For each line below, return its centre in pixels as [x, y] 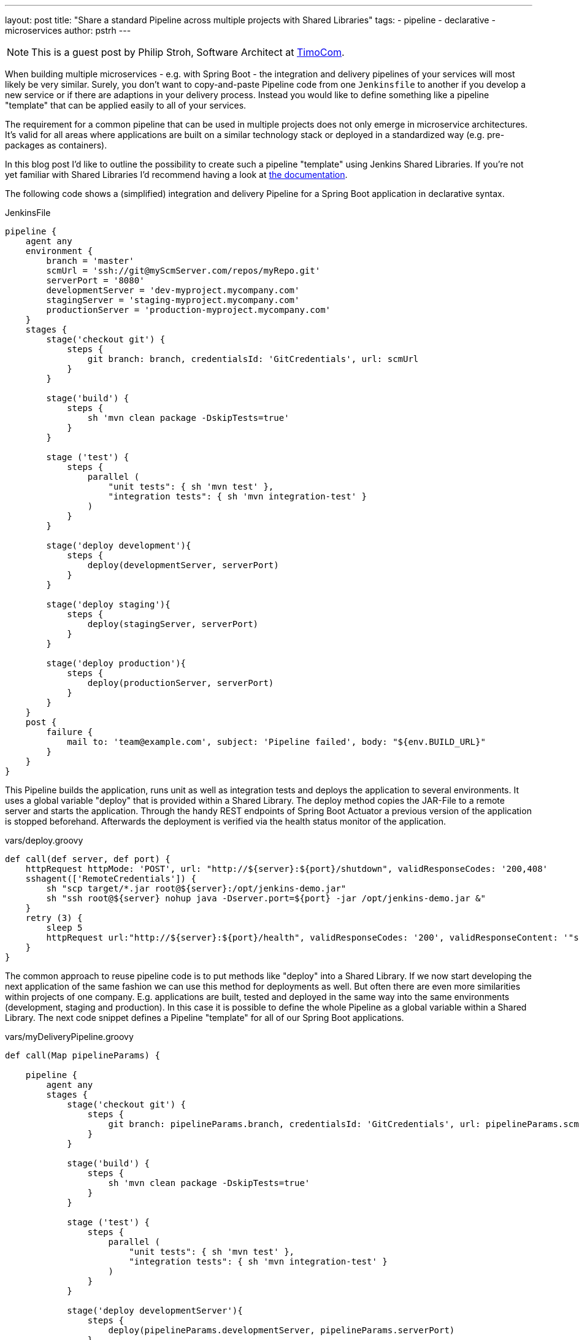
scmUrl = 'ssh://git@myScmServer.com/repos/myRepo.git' [183, 271]
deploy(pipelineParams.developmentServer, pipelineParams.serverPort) [282, 1330]
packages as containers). [56, 145]
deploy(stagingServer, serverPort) [173, 624]
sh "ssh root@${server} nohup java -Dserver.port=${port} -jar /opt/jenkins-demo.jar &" [266, 898]
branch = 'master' [90, 261]
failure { [70, 732]
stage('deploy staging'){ [108, 604]
